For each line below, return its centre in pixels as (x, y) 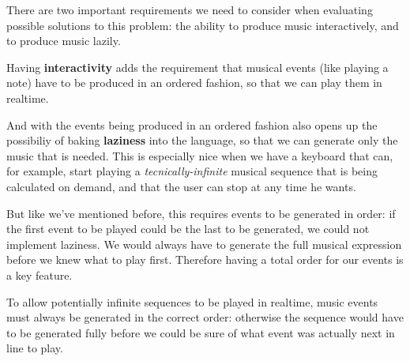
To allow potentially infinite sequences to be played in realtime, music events (192, 301)
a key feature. (39, 275)
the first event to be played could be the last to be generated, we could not (188, 229)
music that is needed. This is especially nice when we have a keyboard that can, (200, 155)
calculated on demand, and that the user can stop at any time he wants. (181, 186)
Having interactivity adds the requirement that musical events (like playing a (197, 67)
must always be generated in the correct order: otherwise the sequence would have (205, 317)
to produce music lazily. (64, 41)
